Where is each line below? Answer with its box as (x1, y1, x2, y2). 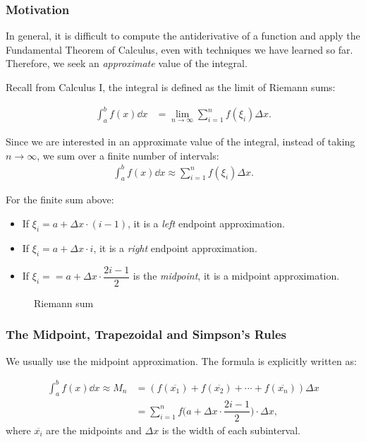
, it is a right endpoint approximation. (93, 240, 257, 255)
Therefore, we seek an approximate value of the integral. (6, 56, 248, 71)
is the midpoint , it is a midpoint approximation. (133, 268, 340, 283)
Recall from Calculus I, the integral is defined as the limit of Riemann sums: (6, 80, 336, 94)
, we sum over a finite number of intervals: (37, 148, 219, 162)
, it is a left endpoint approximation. (127, 216, 285, 231)
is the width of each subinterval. (161, 422, 301, 437)
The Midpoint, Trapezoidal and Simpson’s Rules (6, 325, 287, 343)
